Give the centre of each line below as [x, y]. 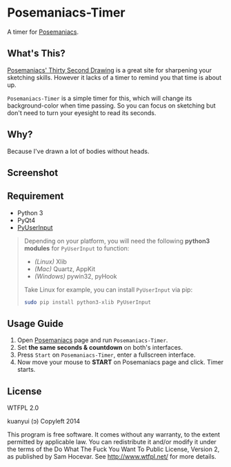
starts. [26, 370]
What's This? [36, 53]
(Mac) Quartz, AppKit [64, 269]
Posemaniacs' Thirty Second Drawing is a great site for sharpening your [110, 70]
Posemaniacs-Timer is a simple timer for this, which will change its [100, 98]
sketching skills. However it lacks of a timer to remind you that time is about [114, 77]
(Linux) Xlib [51, 261]
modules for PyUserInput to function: [77, 248]
